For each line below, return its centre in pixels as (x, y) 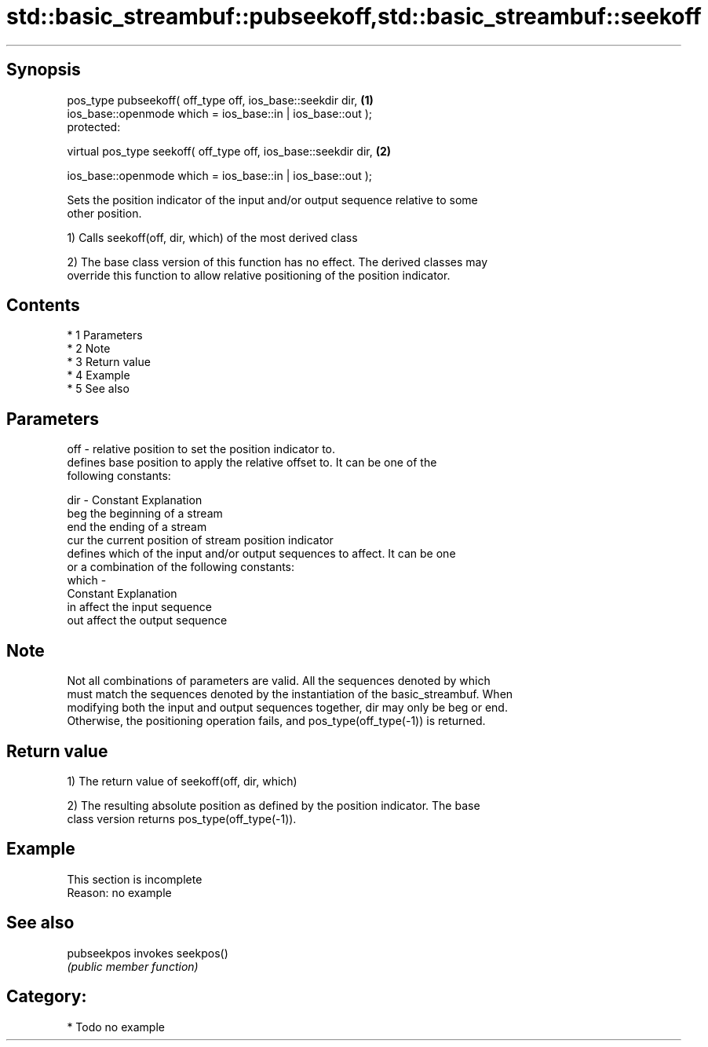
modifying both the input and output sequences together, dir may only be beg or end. (287, 708)
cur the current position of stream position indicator (200, 540)
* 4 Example (99, 375)
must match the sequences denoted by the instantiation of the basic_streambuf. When (290, 694)
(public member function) (133, 966)
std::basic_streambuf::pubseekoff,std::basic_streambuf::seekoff (354, 16)
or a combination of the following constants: (181, 567)
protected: (94, 126)
